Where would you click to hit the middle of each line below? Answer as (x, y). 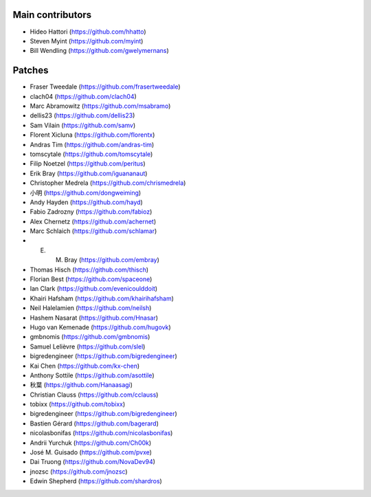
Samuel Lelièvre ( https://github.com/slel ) (88, 346)
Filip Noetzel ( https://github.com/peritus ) (88, 164)
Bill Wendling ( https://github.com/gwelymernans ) (100, 51)
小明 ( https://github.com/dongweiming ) (86, 192)
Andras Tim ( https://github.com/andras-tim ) (92, 144)
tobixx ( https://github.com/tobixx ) (78, 404)
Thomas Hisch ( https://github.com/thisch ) (89, 269)
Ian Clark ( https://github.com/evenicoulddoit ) (94, 289)
